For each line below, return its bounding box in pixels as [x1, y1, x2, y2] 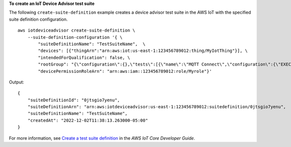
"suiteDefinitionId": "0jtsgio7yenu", [27, 97, 120, 103]
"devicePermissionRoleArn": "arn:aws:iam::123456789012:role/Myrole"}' [38, 68, 212, 74]
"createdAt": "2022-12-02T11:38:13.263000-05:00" [27, 117, 148, 123]
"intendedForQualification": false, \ [38, 55, 130, 60]
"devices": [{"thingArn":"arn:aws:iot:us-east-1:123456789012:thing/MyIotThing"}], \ [38, 48, 248, 53]
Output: [9, 79, 24, 85]
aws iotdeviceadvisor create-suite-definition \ [17, 28, 135, 33]
